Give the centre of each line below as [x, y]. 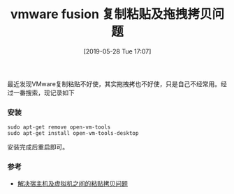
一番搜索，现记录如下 [44, 92]
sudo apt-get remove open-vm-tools [59, 127]
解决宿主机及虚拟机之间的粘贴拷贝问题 [72, 183]
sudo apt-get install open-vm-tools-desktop [73, 134]
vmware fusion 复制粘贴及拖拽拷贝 [111, 14]
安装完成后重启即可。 [38, 147]
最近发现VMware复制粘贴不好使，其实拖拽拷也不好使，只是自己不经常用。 [114, 83]
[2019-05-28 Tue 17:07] [117, 51]
